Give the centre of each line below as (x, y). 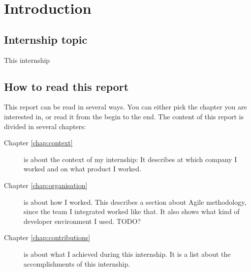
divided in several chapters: (45, 126)
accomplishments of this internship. (77, 263)
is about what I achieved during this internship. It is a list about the (127, 254)
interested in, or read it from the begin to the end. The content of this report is (124, 116)
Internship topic (46, 39)
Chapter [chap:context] (38, 143)
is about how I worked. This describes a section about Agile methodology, (135, 202)
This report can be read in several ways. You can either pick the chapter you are (125, 107)
